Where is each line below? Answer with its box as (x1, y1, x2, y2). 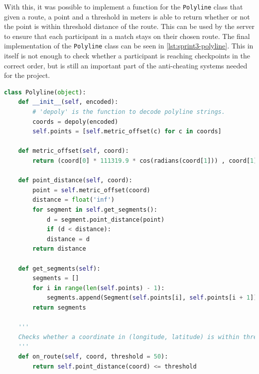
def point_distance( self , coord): (18, 177, 132, 184)
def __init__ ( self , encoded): (18, 98, 119, 106)
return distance (32, 245, 86, 253)
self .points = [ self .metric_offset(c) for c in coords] (32, 128, 222, 135)
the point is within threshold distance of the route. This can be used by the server (4, 21, 255, 31)
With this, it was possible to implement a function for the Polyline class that (4, 1, 243, 11)
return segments (32, 304, 86, 311)
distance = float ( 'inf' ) (32, 196, 115, 204)
